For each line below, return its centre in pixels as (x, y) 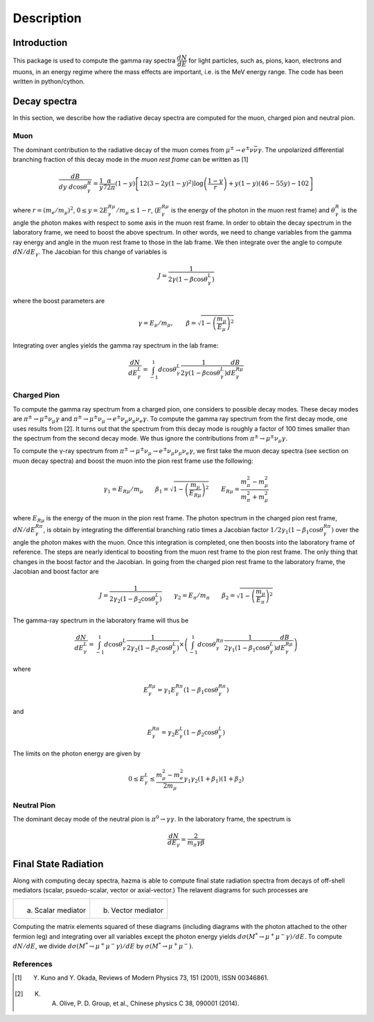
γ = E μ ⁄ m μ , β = (167, 324)
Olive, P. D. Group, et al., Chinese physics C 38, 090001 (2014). (149, 1003)
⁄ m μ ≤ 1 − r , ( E (139, 211)
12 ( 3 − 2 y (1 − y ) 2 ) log (171, 183)
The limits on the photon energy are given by (77, 753)
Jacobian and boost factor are (56, 572)
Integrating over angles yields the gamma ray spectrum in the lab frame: (116, 345)
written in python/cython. (49, 82)
